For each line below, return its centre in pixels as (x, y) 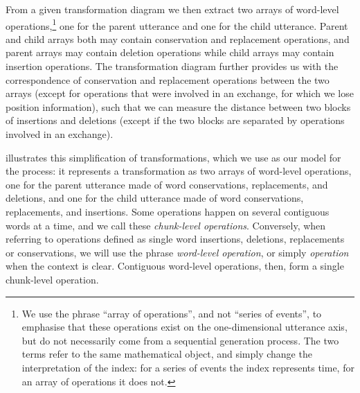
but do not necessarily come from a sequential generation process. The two (180, 340)
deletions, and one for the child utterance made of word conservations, (155, 198)
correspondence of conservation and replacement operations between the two (168, 79)
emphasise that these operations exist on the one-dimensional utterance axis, (184, 327)
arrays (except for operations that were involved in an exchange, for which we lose (180, 93)
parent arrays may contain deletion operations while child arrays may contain (170, 52)
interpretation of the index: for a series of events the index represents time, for (188, 367)
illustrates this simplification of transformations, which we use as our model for (173, 157)
